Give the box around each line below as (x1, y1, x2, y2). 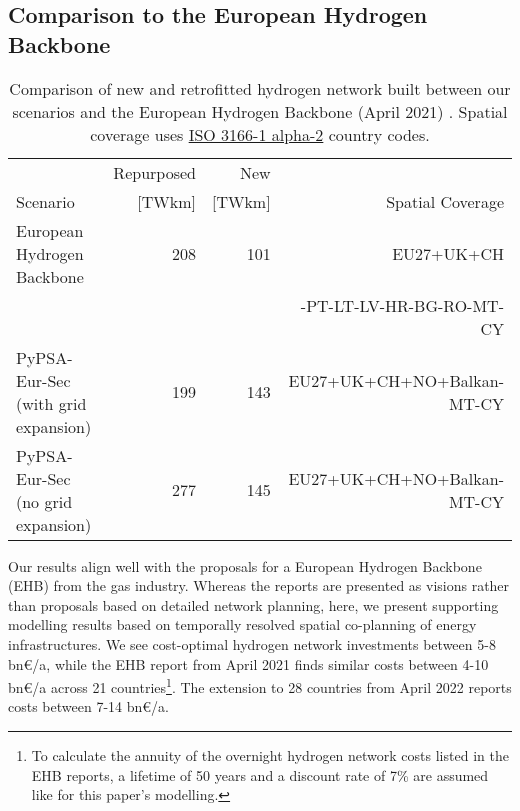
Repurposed (113, 160, 196, 184)
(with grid (16, 391, 87, 415)
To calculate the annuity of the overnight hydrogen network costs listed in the (31, 745, 509, 765)
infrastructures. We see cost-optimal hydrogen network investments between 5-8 (8, 633, 496, 654)
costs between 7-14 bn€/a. (8, 696, 169, 717)
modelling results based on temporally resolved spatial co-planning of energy (8, 614, 477, 635)
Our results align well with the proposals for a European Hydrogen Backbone (8, 555, 482, 576)
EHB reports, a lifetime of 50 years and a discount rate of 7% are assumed (31, 764, 489, 785)
